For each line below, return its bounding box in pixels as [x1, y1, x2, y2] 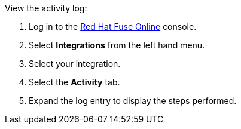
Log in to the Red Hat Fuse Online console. [29, 21, 197, 32]
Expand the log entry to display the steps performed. [29, 96, 237, 106]
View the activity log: [5, 3, 87, 13]
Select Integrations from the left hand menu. [29, 40, 205, 50]
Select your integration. [29, 59, 121, 69]
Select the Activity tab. [29, 77, 120, 87]
